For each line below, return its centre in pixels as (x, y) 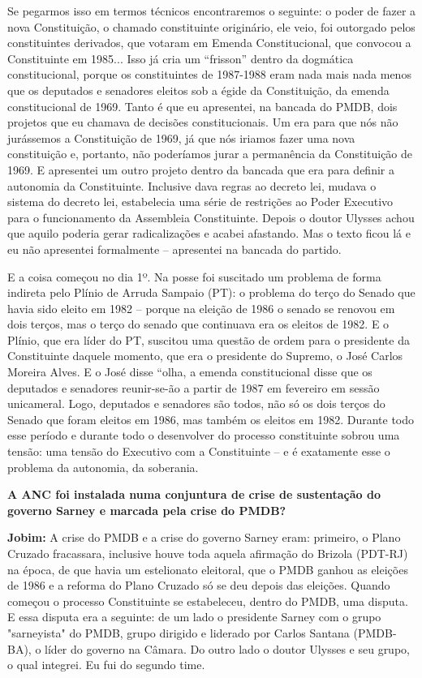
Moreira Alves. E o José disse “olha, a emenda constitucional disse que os (190, 372)
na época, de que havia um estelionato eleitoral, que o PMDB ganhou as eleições (208, 569)
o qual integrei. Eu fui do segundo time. (106, 665)
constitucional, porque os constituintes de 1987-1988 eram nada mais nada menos (209, 74)
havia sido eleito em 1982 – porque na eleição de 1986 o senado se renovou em (201, 308)
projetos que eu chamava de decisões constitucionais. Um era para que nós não (203, 122)
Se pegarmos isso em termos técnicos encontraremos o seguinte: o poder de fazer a (212, 11)
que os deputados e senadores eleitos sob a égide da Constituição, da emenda (198, 90)
